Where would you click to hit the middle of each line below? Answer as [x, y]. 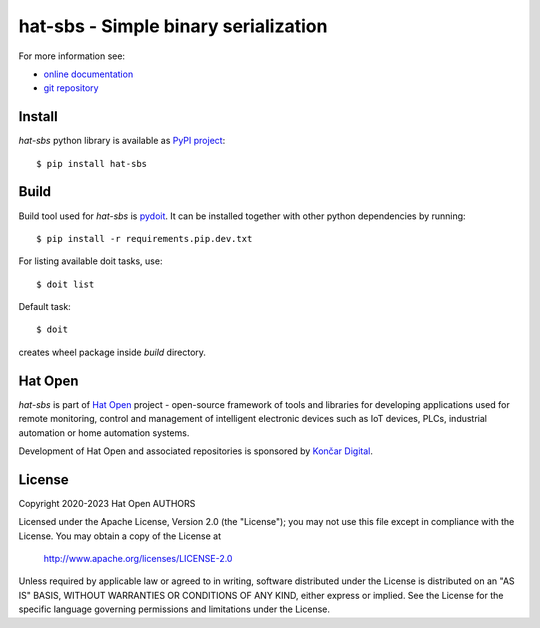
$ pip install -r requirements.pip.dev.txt [144, 238]
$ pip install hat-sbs [92, 163]
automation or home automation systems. [104, 432]
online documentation [88, 74]
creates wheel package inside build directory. [112, 352]
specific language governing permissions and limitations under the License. [174, 609]
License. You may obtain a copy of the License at [120, 536]
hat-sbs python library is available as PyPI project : [122, 141]
